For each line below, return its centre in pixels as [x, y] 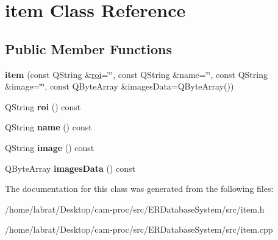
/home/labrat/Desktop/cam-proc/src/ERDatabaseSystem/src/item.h [135, 209]
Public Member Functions [88, 48]
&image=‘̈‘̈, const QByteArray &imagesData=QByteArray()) [119, 86]
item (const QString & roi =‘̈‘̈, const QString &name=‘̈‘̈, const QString [136, 74]
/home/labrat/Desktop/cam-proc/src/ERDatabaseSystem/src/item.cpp [139, 229]
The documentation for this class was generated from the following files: [139, 189]
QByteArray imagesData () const [70, 168]
